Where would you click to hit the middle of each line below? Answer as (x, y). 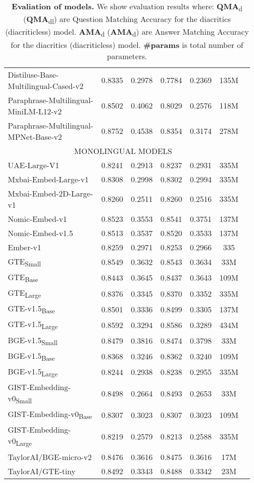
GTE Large (24, 293)
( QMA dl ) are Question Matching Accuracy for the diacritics (127, 20)
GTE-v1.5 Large (33, 325)
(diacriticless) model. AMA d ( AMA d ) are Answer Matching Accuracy (127, 33)
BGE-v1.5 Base (32, 356)
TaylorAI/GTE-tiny (42, 471)
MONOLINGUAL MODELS (123, 151)
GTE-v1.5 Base (32, 309)
